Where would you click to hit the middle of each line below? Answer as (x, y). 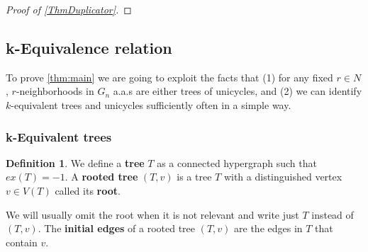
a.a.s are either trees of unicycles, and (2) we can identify (238, 91)
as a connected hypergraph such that (237, 162)
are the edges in (268, 228)
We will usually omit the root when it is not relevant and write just (152, 214)
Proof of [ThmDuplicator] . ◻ (69, 9)
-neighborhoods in (55, 91)
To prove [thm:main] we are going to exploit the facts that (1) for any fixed (169, 77)
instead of (333, 214)
